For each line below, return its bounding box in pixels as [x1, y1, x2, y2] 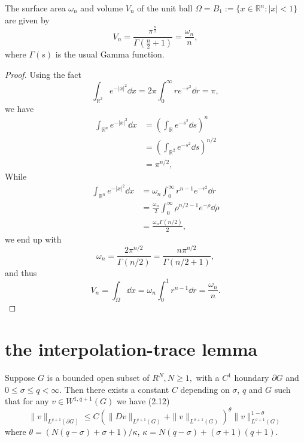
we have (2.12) [116, 395, 170, 407]
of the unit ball [137, 2, 193, 14]
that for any [5, 395, 49, 407]
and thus [5, 266, 37, 278]
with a [196, 371, 220, 384]
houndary [234, 371, 269, 384]
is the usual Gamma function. [55, 48, 165, 60]
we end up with [5, 232, 62, 245]
